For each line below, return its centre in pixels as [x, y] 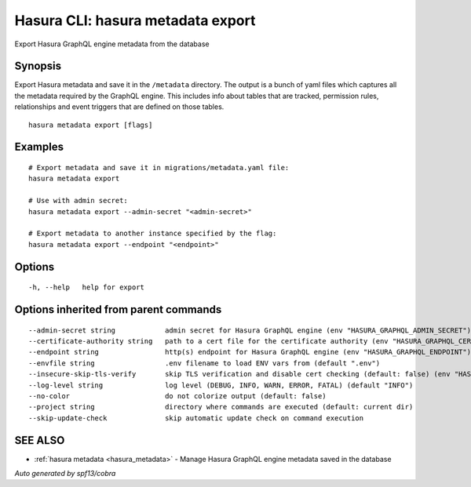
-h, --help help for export [87, 287]
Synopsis [38, 66]
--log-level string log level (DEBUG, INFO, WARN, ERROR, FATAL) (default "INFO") [221, 385]
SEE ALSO [40, 440]
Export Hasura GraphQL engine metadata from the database [112, 44]
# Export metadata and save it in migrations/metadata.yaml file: [159, 168]
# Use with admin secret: [78, 201]
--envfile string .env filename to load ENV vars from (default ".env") [204, 363]
